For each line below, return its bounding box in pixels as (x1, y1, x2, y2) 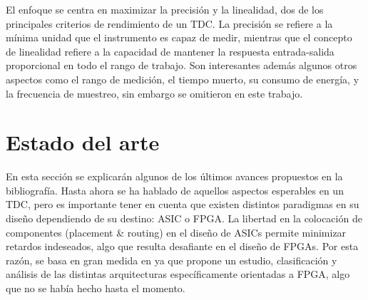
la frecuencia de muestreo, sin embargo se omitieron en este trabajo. (6, 86, 303, 100)
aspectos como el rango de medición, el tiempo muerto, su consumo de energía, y (6, 71, 359, 86)
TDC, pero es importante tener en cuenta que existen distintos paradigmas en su (6, 197, 359, 212)
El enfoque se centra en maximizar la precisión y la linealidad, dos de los (6, 2, 324, 16)
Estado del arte (6, 128, 160, 157)
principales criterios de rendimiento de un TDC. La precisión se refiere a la (6, 16, 333, 31)
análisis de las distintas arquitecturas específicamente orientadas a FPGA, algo (6, 267, 350, 281)
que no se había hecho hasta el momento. (6, 281, 185, 296)
